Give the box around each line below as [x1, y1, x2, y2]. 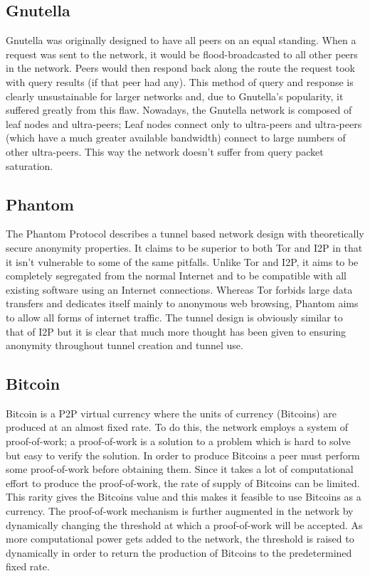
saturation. [6, 158, 53, 173]
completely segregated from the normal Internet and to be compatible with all [6, 268, 347, 283]
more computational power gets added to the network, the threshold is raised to [6, 531, 354, 546]
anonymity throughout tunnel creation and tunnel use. [6, 338, 243, 353]
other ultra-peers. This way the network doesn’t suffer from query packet [6, 144, 324, 159]
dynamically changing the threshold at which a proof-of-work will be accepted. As [6, 517, 363, 532]
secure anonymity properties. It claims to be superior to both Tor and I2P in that [6, 240, 363, 255]
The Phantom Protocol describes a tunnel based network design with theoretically [6, 226, 364, 241]
